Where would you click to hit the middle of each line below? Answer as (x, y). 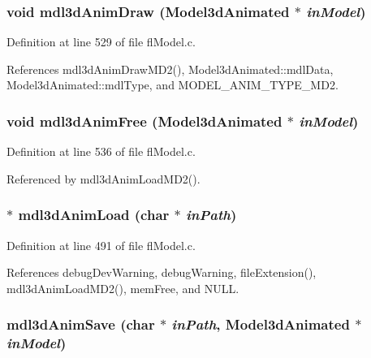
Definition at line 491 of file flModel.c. (101, 245)
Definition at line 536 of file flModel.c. (101, 151)
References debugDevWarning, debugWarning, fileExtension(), (162, 272)
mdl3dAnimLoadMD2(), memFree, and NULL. (123, 288)
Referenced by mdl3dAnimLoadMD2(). (104, 178)
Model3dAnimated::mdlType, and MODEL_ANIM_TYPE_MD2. (173, 85)
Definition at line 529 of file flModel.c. (101, 42)
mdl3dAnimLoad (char (94, 215)
